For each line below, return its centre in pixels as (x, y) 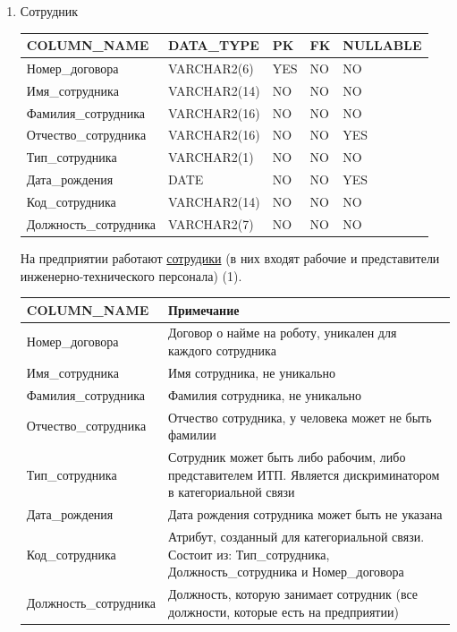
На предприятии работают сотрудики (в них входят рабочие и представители (230, 257)
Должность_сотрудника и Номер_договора (286, 572)
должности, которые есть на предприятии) (284, 611)
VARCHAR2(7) (211, 223)
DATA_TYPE (214, 45)
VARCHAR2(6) (211, 68)
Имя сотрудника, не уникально (252, 372)
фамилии (192, 435)
